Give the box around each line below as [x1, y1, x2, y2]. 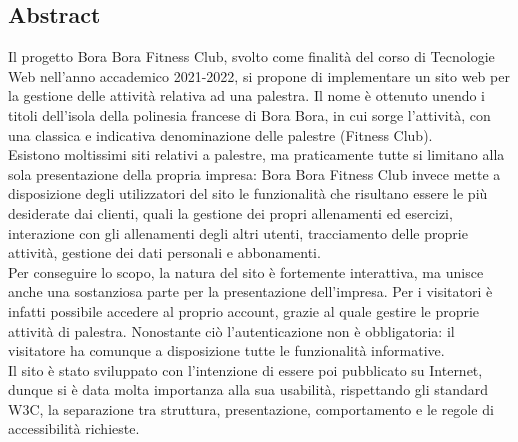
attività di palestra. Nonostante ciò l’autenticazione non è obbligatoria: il [8, 320, 455, 341]
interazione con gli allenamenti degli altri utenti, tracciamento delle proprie [8, 222, 468, 243]
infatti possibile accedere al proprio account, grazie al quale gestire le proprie [8, 300, 480, 321]
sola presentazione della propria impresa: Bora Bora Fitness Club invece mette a [8, 163, 501, 184]
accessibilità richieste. [8, 418, 140, 439]
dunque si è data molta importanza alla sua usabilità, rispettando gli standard [8, 379, 489, 400]
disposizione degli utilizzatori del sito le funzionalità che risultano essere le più [8, 183, 488, 204]
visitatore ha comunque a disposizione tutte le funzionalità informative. [8, 340, 445, 361]
